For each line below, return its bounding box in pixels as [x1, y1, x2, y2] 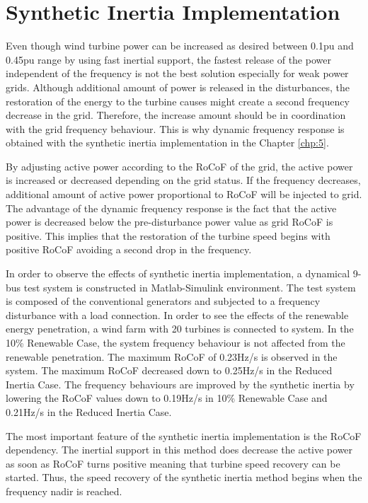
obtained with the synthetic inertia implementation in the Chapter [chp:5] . [6, 135, 329, 150]
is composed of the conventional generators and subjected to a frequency [6, 294, 321, 308]
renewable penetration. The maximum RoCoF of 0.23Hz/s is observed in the [6, 349, 338, 364]
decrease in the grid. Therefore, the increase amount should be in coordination [6, 108, 346, 122]
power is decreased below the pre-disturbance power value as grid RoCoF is [6, 214, 333, 229]
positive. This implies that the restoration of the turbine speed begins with [6, 228, 330, 243]
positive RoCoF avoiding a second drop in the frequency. [6, 242, 252, 257]
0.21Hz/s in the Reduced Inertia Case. [6, 404, 172, 419]
